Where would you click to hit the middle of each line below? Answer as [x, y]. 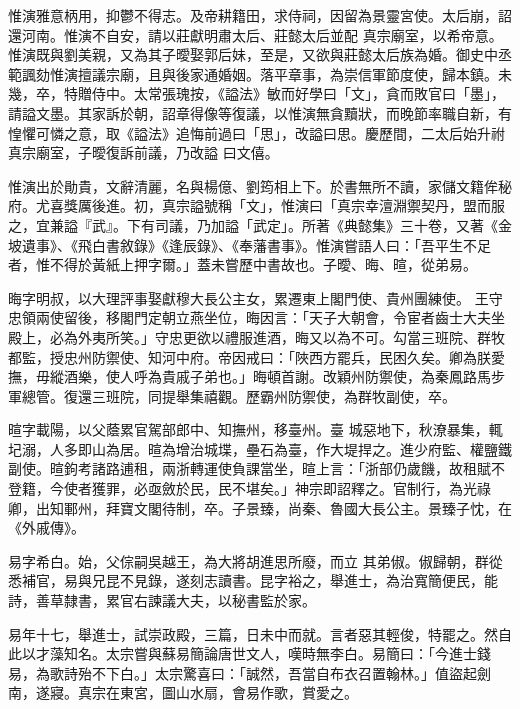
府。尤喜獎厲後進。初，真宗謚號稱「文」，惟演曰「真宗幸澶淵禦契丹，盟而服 [256, 205]
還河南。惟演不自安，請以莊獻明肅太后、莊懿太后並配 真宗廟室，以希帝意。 [255, 34]
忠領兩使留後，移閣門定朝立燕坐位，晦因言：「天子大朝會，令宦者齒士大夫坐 [256, 317]
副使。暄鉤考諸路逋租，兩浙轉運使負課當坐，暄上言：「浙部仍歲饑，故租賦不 [256, 468]
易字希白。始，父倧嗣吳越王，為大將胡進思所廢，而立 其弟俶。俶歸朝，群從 [255, 560]
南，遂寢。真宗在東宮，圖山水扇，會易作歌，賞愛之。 [183, 692]
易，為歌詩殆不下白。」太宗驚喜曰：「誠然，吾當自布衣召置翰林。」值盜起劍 [249, 672]
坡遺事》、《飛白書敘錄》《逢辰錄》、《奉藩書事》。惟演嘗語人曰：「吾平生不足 [249, 244]
